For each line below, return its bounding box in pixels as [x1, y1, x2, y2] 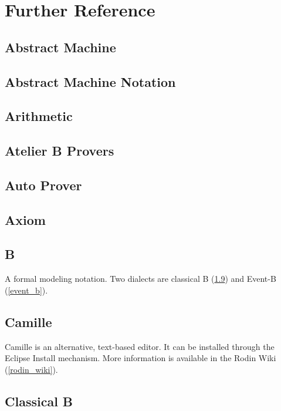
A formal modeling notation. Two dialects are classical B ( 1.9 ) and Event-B [5, 272, 276, 285]
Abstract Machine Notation [5, 72, 176, 90]
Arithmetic [5, 107, 73, 125]
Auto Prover [5, 176, 82, 194]
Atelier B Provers [5, 142, 114, 160]
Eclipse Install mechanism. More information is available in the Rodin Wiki [5, 352, 276, 364]
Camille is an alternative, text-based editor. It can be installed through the [5, 340, 275, 352]
